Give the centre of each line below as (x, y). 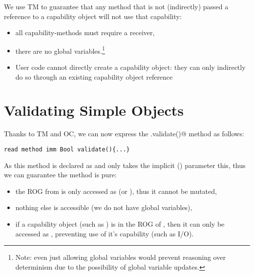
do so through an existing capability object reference (94, 76)
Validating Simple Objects (94, 110)
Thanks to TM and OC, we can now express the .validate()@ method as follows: (124, 134)
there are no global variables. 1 (60, 50)
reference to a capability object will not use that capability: (93, 16)
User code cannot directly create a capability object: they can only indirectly (130, 67)
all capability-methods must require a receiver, (85, 32)
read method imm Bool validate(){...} (67, 149)
